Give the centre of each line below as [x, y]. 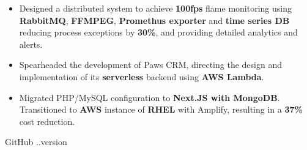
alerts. [31, 44]
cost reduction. [47, 121]
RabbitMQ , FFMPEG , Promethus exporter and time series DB [154, 20]
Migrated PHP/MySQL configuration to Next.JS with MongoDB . [150, 97]
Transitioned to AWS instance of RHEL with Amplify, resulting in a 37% [161, 109]
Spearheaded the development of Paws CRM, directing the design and [150, 65]
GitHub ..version [36, 142]
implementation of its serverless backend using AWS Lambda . [142, 76]
